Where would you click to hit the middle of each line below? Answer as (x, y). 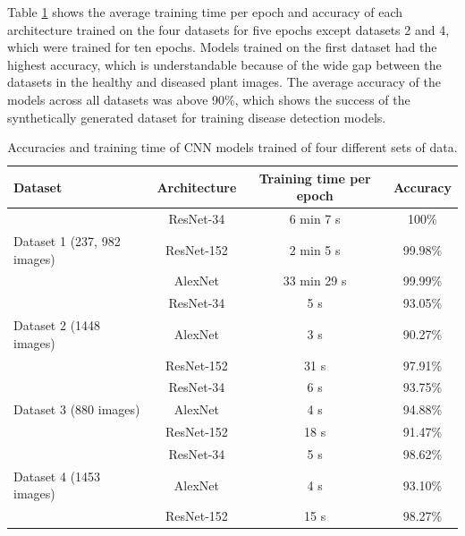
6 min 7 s (315, 219)
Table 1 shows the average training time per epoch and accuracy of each (205, 12)
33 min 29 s (315, 281)
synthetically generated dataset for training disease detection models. (197, 117)
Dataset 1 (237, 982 (67, 241)
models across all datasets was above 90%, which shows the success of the (209, 99)
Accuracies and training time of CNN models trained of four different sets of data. (232, 147)
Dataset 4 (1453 (57, 476)
